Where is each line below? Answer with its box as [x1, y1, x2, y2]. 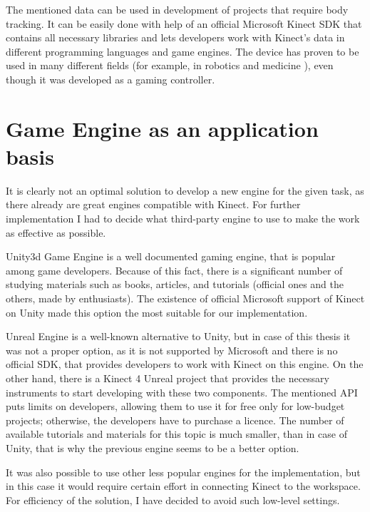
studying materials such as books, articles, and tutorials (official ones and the [6, 277, 344, 292]
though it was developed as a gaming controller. [6, 71, 215, 86]
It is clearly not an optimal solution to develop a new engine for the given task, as [6, 183, 364, 198]
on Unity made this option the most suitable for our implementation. [6, 304, 308, 319]
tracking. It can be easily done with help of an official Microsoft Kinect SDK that [6, 16, 362, 31]
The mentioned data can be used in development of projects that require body [6, 2, 349, 16]
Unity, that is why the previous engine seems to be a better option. [6, 440, 299, 455]
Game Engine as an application [6, 113, 319, 143]
